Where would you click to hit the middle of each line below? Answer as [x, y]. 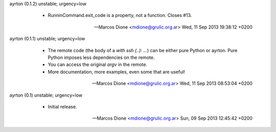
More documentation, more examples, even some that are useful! [117, 72]
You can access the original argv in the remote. [98, 64]
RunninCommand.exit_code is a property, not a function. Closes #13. [120, 15]
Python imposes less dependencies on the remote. [101, 57]
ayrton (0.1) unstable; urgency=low [46, 95]
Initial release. [62, 106]
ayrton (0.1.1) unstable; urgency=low [47, 39]
